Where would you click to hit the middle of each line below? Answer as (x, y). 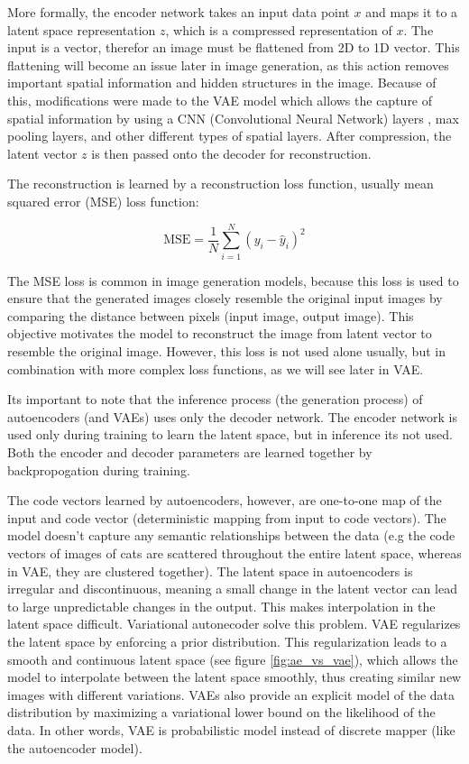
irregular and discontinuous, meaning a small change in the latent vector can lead (232, 589)
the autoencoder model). (75, 747)
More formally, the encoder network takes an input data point (179, 12)
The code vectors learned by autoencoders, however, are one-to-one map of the (225, 500)
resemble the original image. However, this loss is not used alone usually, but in (226, 351)
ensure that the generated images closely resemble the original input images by (225, 298)
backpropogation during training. (99, 469)
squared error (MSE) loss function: (103, 201)
